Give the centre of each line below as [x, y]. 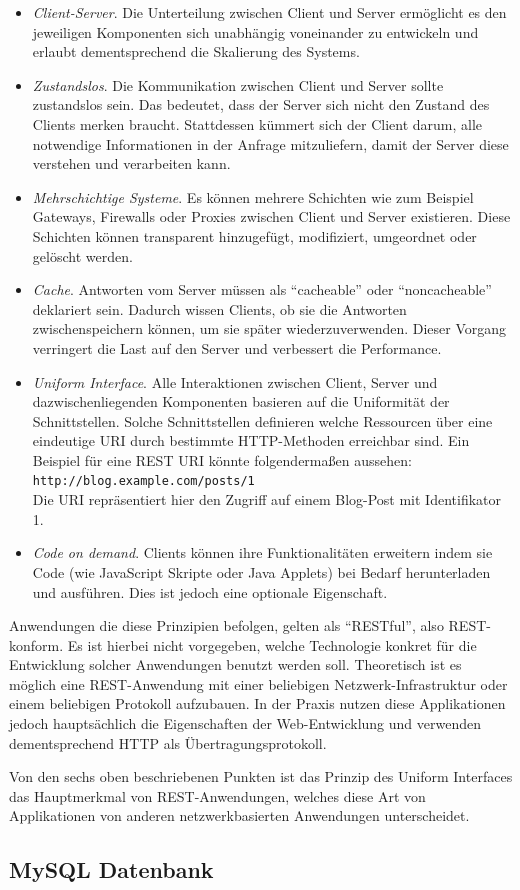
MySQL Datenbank [111, 869]
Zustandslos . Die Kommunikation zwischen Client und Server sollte [238, 84]
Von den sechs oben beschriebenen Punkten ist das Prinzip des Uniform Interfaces [261, 776]
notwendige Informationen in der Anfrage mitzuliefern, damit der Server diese [270, 143]
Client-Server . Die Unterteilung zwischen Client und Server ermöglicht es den [269, 12]
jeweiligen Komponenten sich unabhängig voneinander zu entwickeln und [255, 31]
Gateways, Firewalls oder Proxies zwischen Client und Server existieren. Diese [271, 216]
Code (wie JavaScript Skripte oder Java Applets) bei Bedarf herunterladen [261, 571]
